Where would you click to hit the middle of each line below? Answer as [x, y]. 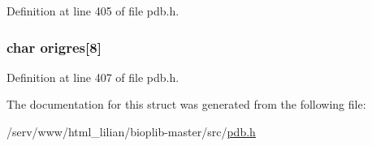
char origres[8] [54, 47]
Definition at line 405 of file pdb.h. [93, 11]
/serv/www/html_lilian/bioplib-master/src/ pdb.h [131, 131]
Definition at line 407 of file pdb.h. [93, 77]
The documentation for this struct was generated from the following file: [186, 104]
